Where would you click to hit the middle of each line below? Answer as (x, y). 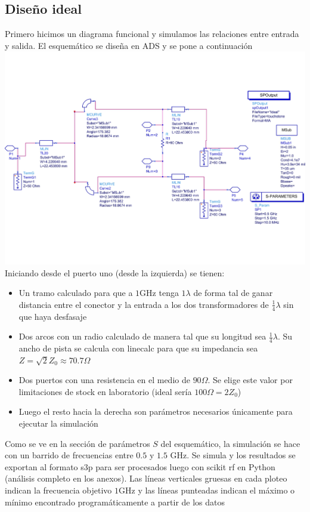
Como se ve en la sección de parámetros (77, 443)
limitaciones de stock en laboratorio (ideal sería (105, 391)
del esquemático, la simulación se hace (230, 443)
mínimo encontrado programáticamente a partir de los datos (115, 502)
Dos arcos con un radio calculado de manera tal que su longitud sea (142, 336)
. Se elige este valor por (250, 380)
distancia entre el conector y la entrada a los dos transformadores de (144, 304)
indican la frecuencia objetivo (58, 490)
